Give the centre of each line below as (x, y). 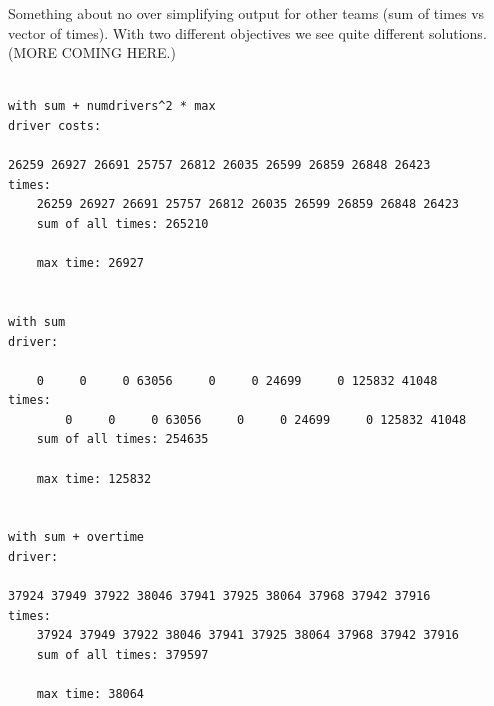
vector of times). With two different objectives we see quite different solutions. (247, 32)
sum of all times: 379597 (122, 655)
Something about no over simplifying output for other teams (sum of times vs (246, 13)
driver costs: (55, 125)
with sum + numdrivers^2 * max (112, 106)
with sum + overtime (76, 537)
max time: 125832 (94, 478)
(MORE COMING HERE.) (92, 52)
